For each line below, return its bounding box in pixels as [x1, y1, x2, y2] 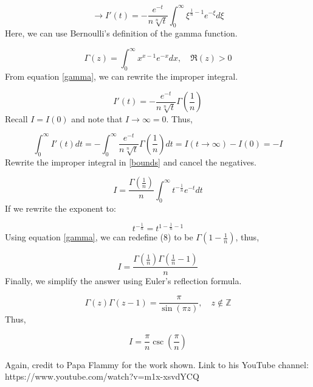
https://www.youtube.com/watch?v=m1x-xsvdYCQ [5, 370, 199, 383]
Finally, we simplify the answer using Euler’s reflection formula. [5, 274, 242, 287]
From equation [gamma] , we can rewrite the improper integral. [5, 70, 238, 83]
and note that [71, 112, 123, 125]
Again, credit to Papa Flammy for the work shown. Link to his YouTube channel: [5, 358, 309, 371]
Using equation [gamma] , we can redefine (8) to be [5, 231, 193, 243]
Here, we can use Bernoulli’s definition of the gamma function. [5, 27, 238, 40]
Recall [5, 112, 28, 125]
